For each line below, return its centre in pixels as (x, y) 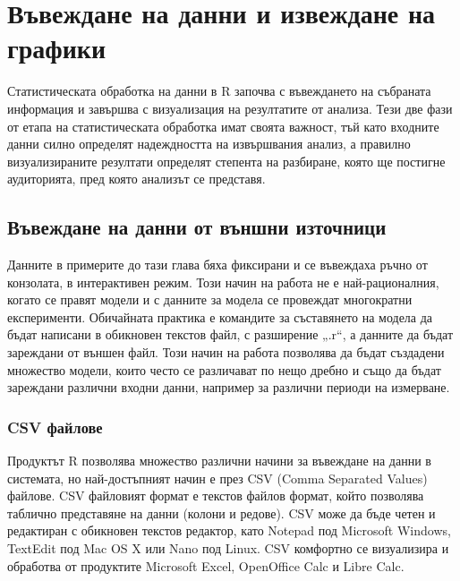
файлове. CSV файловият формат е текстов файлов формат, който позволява (216, 496)
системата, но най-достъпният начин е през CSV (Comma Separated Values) (217, 478)
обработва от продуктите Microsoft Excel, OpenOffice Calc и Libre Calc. (206, 565)
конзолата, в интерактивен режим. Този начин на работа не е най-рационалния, (223, 282)
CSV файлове (55, 427)
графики (57, 48)
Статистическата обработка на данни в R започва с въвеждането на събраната (219, 91)
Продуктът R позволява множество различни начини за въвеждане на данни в (219, 461)
